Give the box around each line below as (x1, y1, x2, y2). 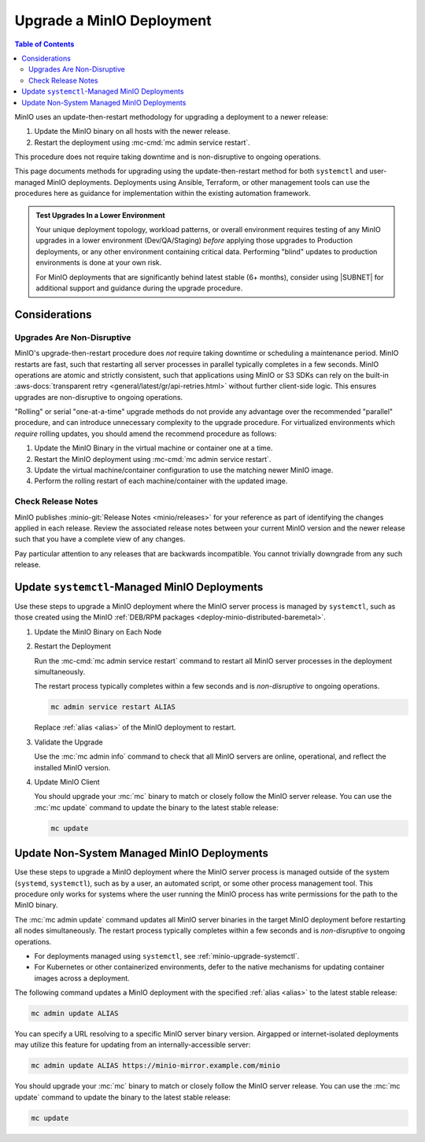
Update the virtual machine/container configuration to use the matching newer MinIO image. (34, 465, 334, 475)
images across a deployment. (34, 973, 130, 983)
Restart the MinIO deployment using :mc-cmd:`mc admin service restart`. (34, 454, 272, 464)
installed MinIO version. (34, 763, 111, 772)
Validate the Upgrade (34, 737, 103, 747)
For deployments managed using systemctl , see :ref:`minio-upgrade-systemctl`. (34, 951, 300, 960)
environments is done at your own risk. (35, 258, 162, 268)
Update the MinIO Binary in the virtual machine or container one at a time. (34, 443, 273, 453)
